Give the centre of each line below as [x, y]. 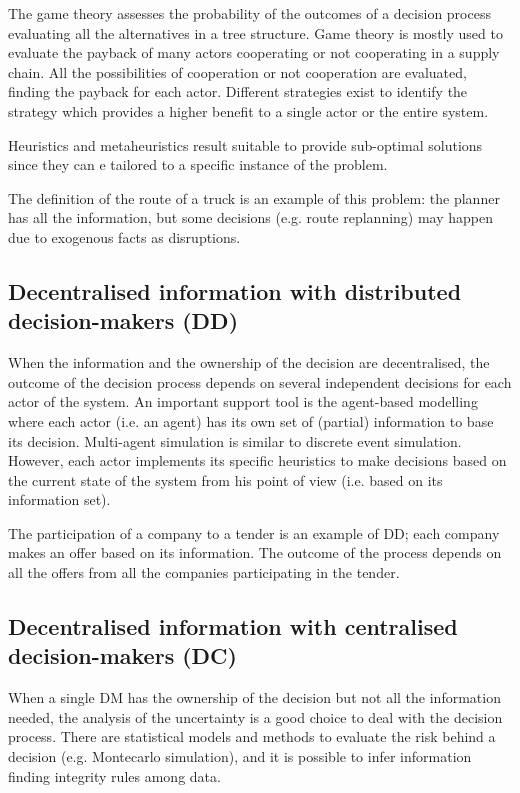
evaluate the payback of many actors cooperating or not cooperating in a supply [254, 52]
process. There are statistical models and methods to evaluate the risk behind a [252, 736]
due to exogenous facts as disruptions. [124, 236]
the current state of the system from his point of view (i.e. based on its [225, 479]
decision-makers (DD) [123, 320]
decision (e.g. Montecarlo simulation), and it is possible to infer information [240, 756]
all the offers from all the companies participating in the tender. [204, 572]
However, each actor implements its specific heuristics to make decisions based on [257, 460]
